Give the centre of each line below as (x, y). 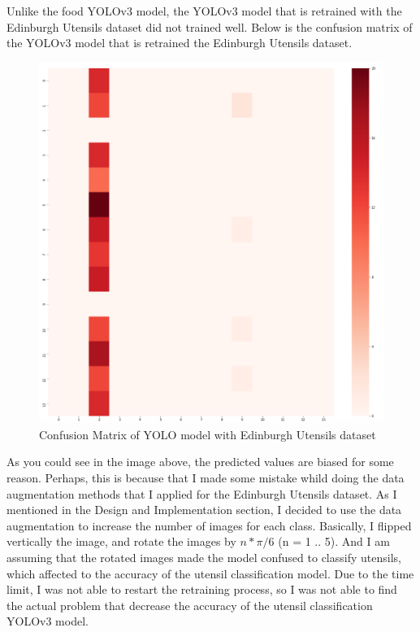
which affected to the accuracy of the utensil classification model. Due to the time (210, 573)
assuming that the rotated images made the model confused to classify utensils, (204, 557)
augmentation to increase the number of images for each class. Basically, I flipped (209, 525)
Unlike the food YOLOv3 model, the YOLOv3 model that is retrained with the (204, 11)
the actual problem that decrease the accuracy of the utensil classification (190, 605)
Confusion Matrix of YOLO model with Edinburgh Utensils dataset (208, 434)
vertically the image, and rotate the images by (121, 541)
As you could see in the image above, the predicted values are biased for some (200, 462)
